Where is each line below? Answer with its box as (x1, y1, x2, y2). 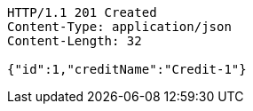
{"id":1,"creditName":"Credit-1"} (7, 62, 247, 76)
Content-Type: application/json (7, 20, 232, 34)
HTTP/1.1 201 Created (7, 5, 157, 20)
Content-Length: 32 (7, 34, 142, 48)
